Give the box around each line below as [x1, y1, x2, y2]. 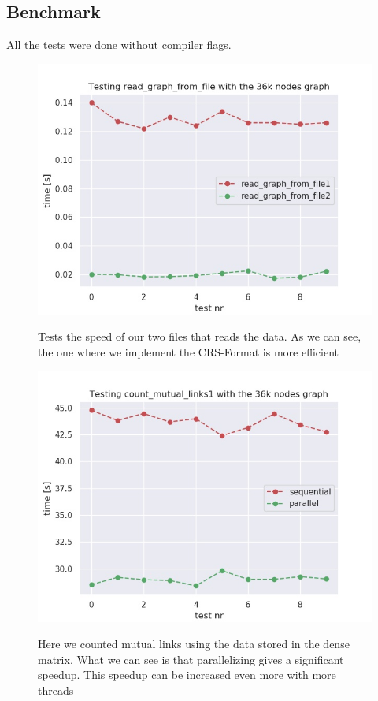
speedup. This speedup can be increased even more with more [38, 666, 336, 683]
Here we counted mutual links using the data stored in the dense [38, 636, 350, 652]
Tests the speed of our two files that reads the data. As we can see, [38, 328, 361, 345]
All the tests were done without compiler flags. [6, 36, 232, 53]
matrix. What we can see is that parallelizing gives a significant [38, 651, 344, 667]
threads [38, 681, 74, 698]
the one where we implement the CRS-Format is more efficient [38, 343, 339, 360]
